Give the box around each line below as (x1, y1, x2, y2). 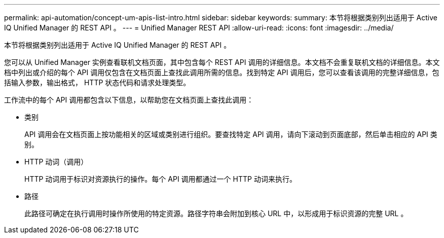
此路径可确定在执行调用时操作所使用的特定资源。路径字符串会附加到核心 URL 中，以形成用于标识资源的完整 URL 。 (24, 209, 408, 218)
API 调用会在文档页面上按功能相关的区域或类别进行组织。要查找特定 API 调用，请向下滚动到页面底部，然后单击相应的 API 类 (24, 130, 437, 139)
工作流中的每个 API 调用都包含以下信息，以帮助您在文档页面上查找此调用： (4, 95, 254, 104)
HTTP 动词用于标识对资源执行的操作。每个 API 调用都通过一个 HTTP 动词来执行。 (24, 175, 297, 183)
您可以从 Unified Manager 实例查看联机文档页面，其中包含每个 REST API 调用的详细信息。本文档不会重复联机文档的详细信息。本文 (4, 58, 440, 66)
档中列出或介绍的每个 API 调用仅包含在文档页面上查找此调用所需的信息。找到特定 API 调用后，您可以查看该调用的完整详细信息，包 (4, 68, 439, 77)
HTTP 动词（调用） (24, 157, 88, 166)
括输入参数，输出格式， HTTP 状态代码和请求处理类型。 (4, 78, 191, 87)
